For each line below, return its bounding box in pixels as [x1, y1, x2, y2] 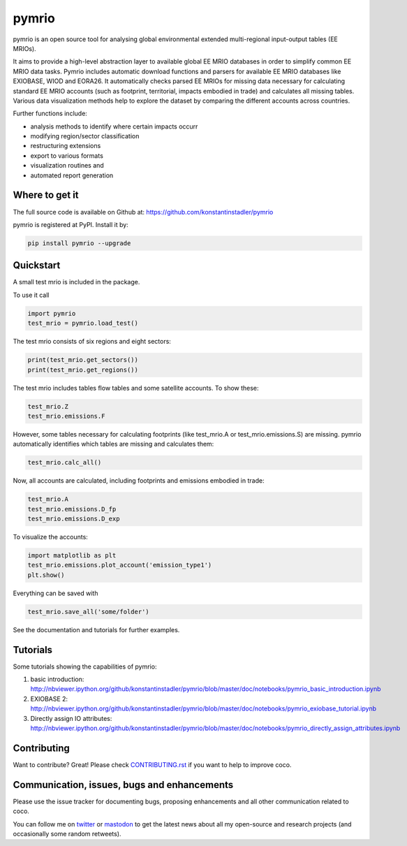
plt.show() [27, 571, 65, 579]
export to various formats [30, 151, 104, 160]
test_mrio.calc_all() [27, 458, 102, 467]
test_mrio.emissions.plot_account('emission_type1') [27, 561, 212, 569]
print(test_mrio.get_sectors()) [27, 356, 139, 364]
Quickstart [13, 259, 61, 272]
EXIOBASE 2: [30, 694, 68, 703]
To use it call [13, 291, 50, 299]
